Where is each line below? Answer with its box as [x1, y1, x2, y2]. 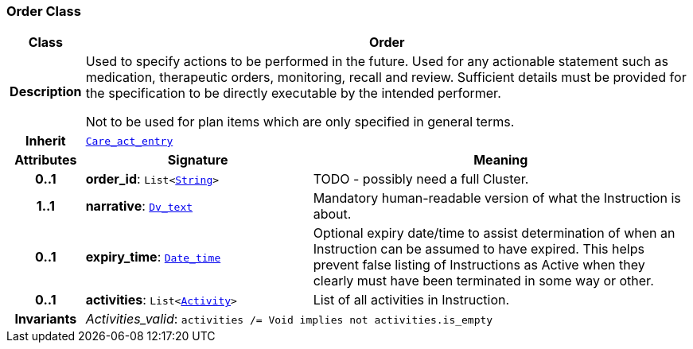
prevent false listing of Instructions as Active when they [313, 257, 645, 273]
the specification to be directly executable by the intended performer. [85, 85, 501, 102]
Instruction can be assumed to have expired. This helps [313, 241, 644, 258]
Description [10, 83, 82, 100]
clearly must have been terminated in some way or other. [313, 273, 654, 289]
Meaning [473, 152, 528, 169]
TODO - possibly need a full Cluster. [313, 171, 529, 188]
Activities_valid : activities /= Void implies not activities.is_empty [85, 311, 493, 328]
